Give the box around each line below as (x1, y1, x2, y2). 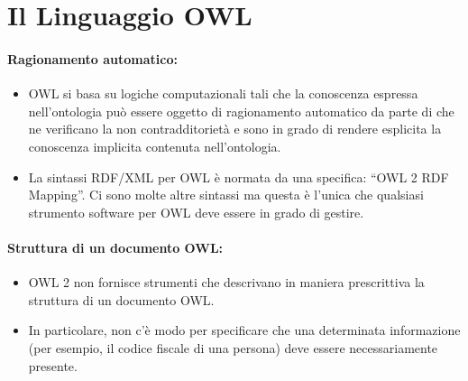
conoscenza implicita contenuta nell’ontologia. (28, 136, 281, 155)
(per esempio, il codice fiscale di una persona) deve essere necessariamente (28, 338, 438, 357)
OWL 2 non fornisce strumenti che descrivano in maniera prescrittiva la (28, 273, 425, 292)
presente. (28, 356, 78, 375)
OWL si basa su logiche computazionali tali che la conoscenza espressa (28, 84, 418, 103)
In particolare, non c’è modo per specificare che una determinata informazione (28, 321, 461, 339)
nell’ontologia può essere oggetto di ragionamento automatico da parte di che (28, 101, 454, 120)
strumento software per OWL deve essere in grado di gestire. (28, 202, 364, 221)
